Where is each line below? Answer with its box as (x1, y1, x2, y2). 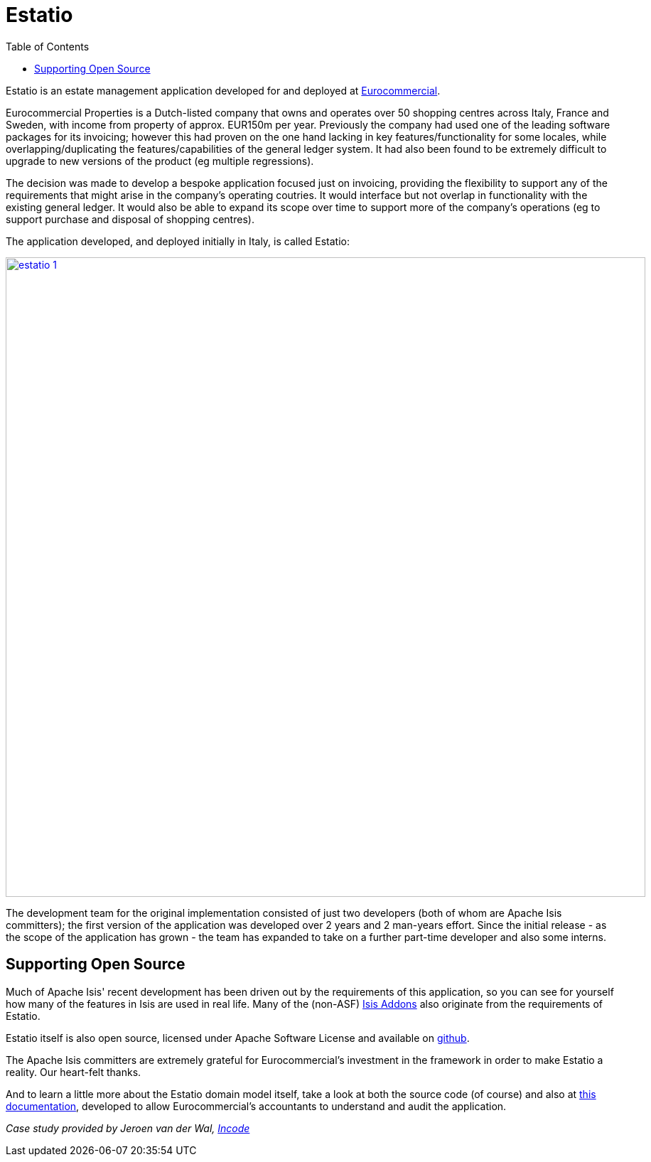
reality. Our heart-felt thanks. (6, 1065, 141, 1078)
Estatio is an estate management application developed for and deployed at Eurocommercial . (6, 84, 441, 97)
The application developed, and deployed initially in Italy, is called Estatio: (6, 235, 350, 247)
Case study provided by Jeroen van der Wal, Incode (6, 1121, 250, 1134)
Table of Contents (6, 40, 90, 53)
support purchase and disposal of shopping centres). (6, 213, 254, 225)
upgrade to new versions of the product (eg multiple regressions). (6, 154, 314, 167)
